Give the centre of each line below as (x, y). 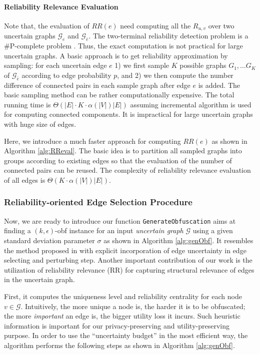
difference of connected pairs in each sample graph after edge (97, 85)
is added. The (219, 85)
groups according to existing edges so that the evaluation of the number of (118, 160)
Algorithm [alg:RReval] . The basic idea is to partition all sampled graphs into (123, 151)
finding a (17, 230)
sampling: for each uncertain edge (55, 65)
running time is (27, 104)
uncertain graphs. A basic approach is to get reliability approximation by (116, 55)
